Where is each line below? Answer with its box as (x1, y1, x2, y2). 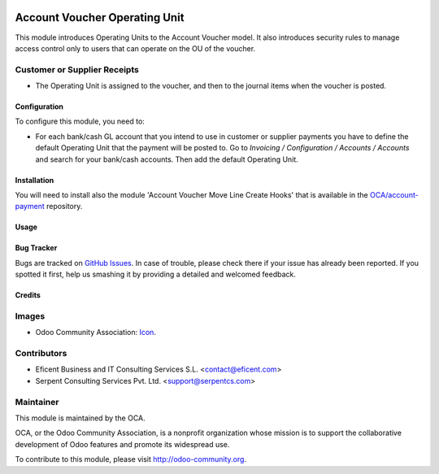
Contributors (15, 348, 67, 359)
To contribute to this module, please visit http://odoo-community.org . (15, 454, 247, 464)
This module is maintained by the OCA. (15, 413, 146, 423)
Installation (15, 175, 54, 185)
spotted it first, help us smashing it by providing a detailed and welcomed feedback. (15, 269, 296, 280)
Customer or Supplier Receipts (15, 63, 140, 75)
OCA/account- (370, 190, 419, 199)
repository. (46, 202, 83, 211)
